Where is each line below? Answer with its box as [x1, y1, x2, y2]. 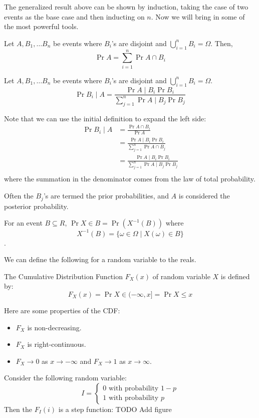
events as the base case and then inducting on [4, 11, 145, 22]
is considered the [178, 190, 230, 201]
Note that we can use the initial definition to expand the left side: [4, 113, 206, 123]
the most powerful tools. [4, 21, 79, 32]
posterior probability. [4, 200, 69, 211]
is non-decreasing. [27, 322, 82, 332]
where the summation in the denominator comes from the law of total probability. [4, 173, 255, 184]
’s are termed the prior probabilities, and [43, 190, 169, 201]
